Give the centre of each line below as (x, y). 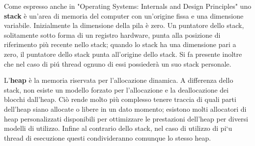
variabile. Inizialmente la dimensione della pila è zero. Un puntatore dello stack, (124, 25)
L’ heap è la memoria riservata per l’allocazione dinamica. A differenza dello (119, 80)
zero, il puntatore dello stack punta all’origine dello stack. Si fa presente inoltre (123, 54)
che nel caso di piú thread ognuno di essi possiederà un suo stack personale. (118, 63)
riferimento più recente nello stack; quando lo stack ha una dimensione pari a (120, 44)
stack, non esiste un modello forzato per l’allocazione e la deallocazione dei (116, 89)
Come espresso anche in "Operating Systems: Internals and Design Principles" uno (128, 6)
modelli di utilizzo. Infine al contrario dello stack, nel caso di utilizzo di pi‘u (118, 128)
